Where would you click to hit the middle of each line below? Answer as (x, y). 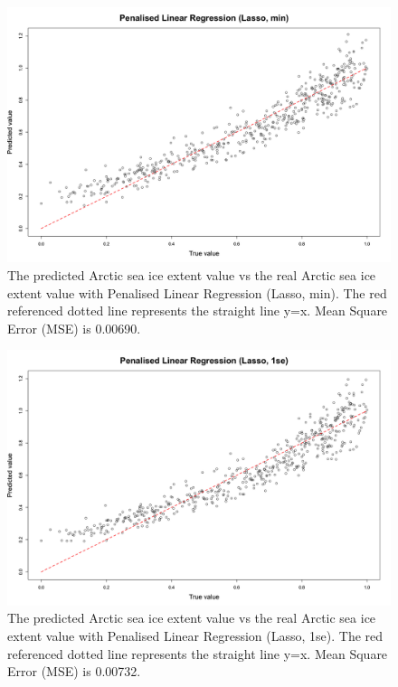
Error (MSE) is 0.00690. (74, 328)
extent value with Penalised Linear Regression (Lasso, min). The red (197, 292)
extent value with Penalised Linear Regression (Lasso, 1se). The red (195, 635)
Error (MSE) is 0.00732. (74, 671)
